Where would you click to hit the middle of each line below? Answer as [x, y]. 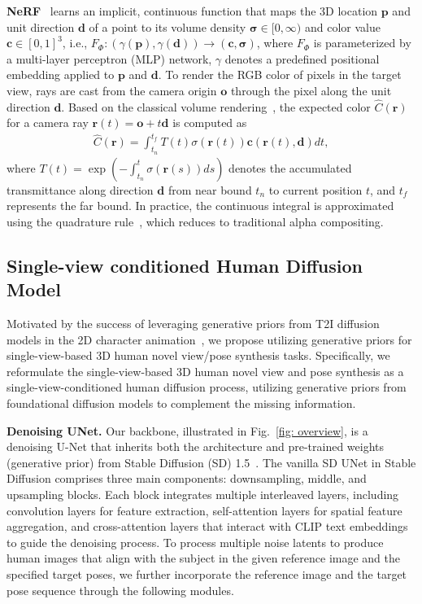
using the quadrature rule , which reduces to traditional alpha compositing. [195, 221]
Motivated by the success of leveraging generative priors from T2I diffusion [193, 324]
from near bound [210, 189]
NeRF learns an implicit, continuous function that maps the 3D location [192, 11]
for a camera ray [48, 123]
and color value [342, 26]
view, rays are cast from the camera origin [112, 90]
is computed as [210, 123]
